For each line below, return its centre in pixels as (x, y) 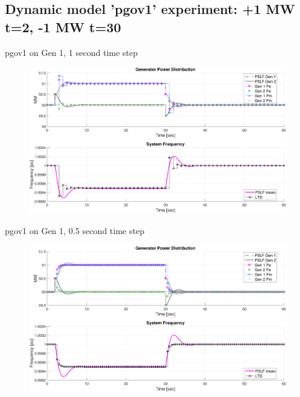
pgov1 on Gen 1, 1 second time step (71, 52)
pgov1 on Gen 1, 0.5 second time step (75, 230)
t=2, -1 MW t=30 (63, 26)
